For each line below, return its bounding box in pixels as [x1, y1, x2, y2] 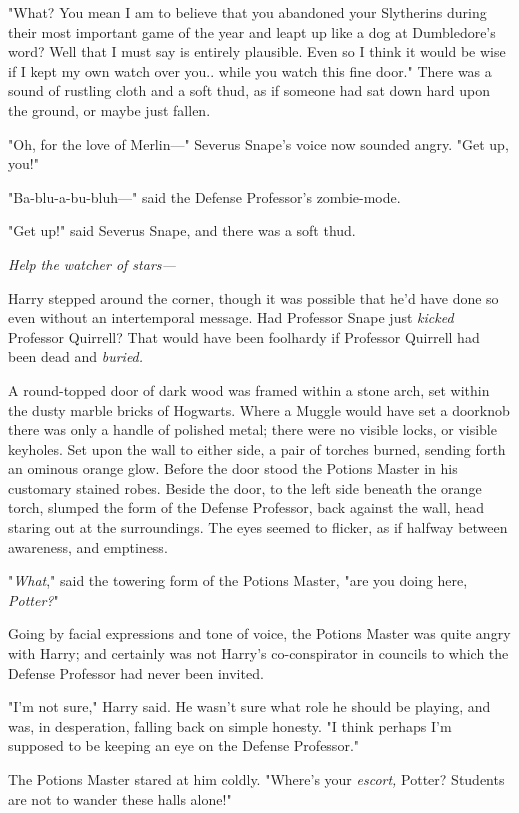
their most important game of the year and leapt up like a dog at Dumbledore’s [8, 21, 496, 42]
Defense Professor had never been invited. [8, 662, 264, 683]
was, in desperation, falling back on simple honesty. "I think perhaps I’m [8, 715, 452, 736]
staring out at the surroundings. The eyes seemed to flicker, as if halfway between [8, 517, 508, 538]
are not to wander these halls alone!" [8, 788, 232, 809]
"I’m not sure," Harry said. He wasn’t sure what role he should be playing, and [8, 696, 491, 717]
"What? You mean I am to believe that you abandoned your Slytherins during [8, 2, 487, 22]
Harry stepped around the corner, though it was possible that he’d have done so [8, 287, 499, 308]
